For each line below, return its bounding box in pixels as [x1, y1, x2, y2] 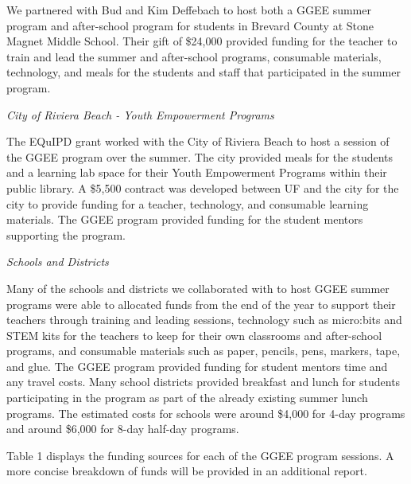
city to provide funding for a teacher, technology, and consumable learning [6, 195, 369, 212]
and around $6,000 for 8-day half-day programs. [6, 420, 239, 437]
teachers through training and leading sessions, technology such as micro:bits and [6, 311, 402, 328]
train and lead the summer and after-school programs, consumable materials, [6, 48, 382, 64]
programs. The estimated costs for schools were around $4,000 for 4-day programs [6, 404, 405, 421]
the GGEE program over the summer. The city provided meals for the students [6, 148, 394, 165]
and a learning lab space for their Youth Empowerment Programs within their [6, 164, 387, 181]
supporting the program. [6, 226, 126, 243]
